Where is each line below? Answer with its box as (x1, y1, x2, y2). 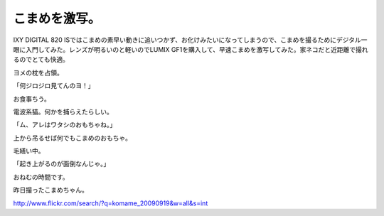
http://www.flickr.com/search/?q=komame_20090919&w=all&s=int (13, 199, 208, 207)
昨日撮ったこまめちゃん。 (13, 185, 88, 195)
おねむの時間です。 (13, 173, 69, 181)
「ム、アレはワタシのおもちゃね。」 (13, 121, 117, 129)
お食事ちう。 (13, 94, 51, 103)
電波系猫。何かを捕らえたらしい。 (13, 107, 113, 116)
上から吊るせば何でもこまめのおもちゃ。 (13, 134, 132, 142)
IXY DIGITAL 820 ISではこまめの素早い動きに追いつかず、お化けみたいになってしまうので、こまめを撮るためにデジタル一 (13, 36, 368, 44)
